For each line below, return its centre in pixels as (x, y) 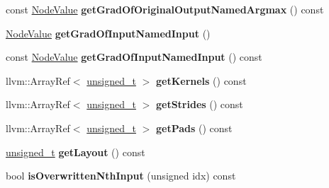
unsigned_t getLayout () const (76, 152)
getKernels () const (201, 80)
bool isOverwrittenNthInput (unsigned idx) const (121, 176)
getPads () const (194, 128)
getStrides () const (199, 104)
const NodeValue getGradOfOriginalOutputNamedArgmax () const (165, 9)
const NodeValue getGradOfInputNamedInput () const (134, 57)
